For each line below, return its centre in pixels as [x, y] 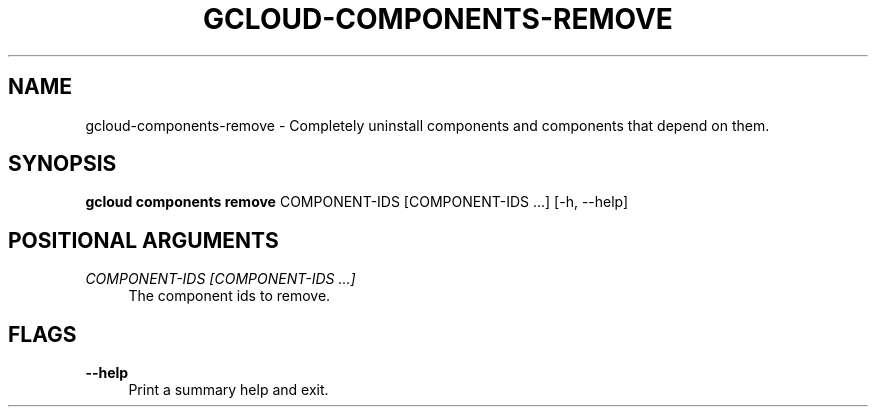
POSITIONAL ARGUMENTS [143, 240]
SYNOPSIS [62, 164]
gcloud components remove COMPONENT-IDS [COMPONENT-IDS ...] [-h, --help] [357, 202]
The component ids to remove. [229, 296]
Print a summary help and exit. [228, 390]
